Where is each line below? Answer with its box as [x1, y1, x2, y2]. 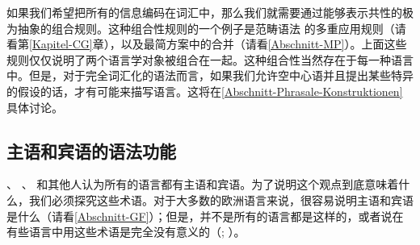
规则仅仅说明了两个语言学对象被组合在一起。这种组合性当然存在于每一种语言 [6, 51, 414, 68]
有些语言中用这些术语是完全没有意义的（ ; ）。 [6, 223, 246, 240]
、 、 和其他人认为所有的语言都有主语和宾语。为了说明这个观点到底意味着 [6, 176, 399, 193]
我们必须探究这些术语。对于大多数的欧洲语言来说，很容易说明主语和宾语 [28, 191, 414, 208]
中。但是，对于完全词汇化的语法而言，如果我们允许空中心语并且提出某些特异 [6, 67, 414, 84]
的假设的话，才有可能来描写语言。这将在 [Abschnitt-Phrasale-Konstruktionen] [6, 82, 403, 99]
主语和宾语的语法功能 [6, 138, 176, 163]
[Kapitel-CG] [29, 35, 93, 52]
